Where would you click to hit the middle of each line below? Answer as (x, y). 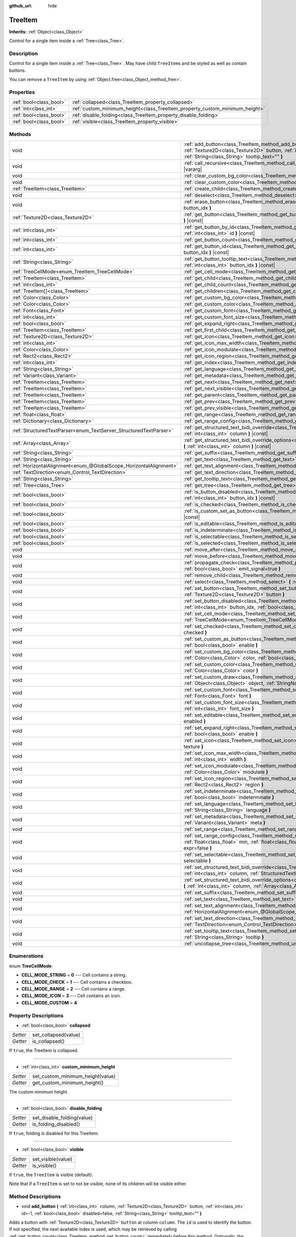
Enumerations (26, 956)
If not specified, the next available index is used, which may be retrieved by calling (93, 1229)
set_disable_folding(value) (63, 1117)
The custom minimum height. (39, 1092)
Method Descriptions (35, 1196)
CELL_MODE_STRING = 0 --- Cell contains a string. (74, 975)
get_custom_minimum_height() (68, 1083)
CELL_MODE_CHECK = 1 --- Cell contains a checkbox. (77, 982)
